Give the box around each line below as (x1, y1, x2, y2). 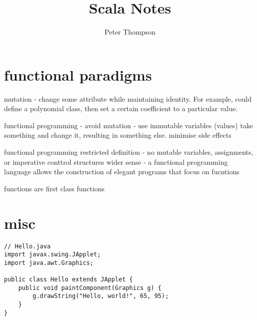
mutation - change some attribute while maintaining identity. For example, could (4, 93, 252, 104)
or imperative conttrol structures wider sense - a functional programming (4, 156, 228, 167)
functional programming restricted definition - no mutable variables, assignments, (4, 147, 253, 157)
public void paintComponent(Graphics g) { (18, 284, 161, 291)
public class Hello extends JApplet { (4, 276, 133, 283)
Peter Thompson (104, 27, 155, 37)
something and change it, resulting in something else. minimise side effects (4, 130, 231, 140)
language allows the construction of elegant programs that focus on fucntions (4, 166, 239, 177)
